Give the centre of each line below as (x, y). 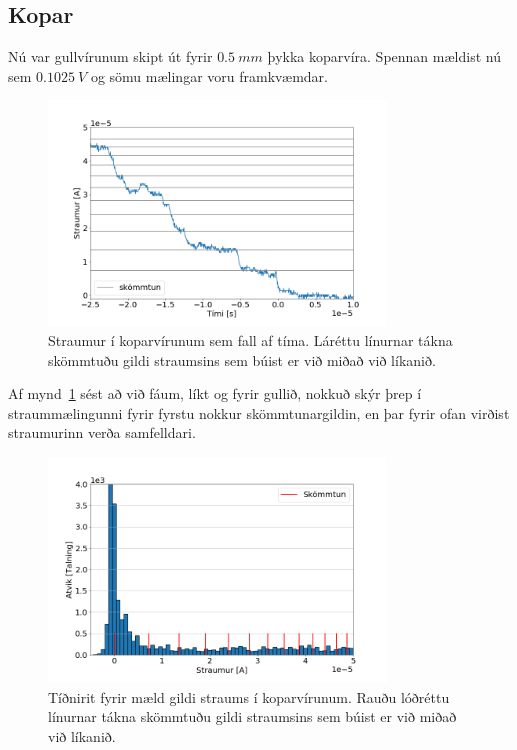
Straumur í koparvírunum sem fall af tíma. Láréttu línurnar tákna (250, 340)
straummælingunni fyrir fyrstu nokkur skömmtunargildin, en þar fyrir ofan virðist (259, 412)
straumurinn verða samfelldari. (102, 432)
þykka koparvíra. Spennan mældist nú (384, 56)
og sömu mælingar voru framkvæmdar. (209, 75)
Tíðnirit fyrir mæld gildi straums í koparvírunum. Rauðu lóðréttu (249, 696)
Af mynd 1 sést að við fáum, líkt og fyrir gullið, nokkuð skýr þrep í (215, 393)
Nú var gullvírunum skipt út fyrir (110, 56)
